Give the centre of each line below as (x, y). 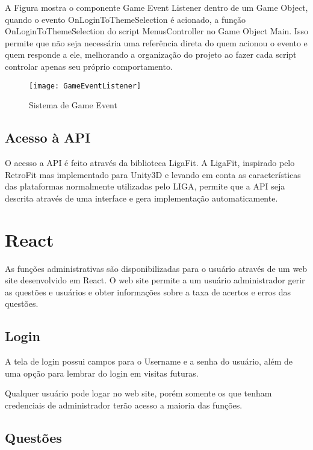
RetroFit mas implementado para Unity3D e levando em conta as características (153, 174)
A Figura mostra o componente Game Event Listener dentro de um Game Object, (156, 7)
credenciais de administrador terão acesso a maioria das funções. (124, 405)
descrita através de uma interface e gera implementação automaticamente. (141, 198)
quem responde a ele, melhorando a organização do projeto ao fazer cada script (151, 54)
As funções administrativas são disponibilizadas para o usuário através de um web (156, 268)
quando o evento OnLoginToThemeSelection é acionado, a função (125, 19)
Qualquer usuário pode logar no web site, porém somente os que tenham (138, 393)
